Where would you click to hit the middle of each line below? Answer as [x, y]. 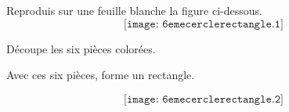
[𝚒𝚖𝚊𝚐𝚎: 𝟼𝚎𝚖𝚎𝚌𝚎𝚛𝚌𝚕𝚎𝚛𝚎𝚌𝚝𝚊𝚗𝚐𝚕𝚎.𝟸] [204, 99]
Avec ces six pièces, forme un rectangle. [101, 75]
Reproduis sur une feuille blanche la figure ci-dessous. [134, 10]
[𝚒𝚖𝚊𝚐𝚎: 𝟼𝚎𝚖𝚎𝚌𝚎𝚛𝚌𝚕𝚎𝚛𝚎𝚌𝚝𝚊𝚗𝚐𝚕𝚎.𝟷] [204, 24]
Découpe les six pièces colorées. [81, 48]
